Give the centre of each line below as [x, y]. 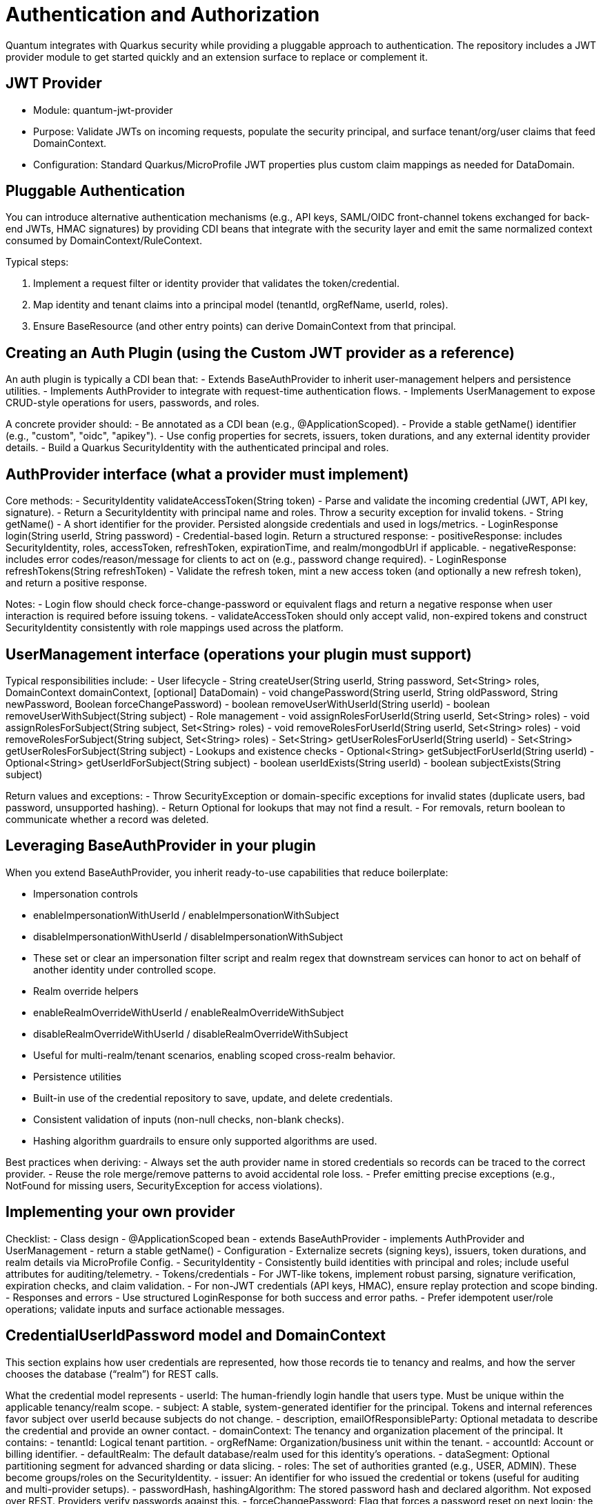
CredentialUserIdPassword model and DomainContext [196, 1336]
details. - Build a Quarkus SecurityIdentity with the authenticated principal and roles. [197, 448]
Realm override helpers [86, 991]
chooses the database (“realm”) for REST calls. [112, 1374]
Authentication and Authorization [163, 14]
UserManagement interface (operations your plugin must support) [239, 654]
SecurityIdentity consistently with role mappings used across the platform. [175, 628]
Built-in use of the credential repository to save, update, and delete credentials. [213, 1098]
